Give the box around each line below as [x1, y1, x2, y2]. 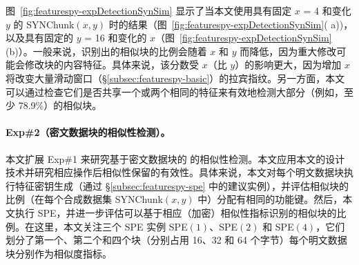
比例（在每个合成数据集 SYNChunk [6, 192, 163, 206]
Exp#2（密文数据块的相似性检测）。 [6, 125, 171, 139]
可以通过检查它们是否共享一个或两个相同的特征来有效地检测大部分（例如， [6, 84, 344, 99]
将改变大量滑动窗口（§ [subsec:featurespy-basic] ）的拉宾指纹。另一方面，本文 [6, 70, 345, 85]
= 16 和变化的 [84, 30, 147, 45]
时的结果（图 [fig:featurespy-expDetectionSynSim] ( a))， [108, 17, 353, 31]
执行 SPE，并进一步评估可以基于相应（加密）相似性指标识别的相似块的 [14, 205, 337, 219]
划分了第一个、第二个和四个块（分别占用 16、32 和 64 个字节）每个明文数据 [6, 233, 347, 247]
